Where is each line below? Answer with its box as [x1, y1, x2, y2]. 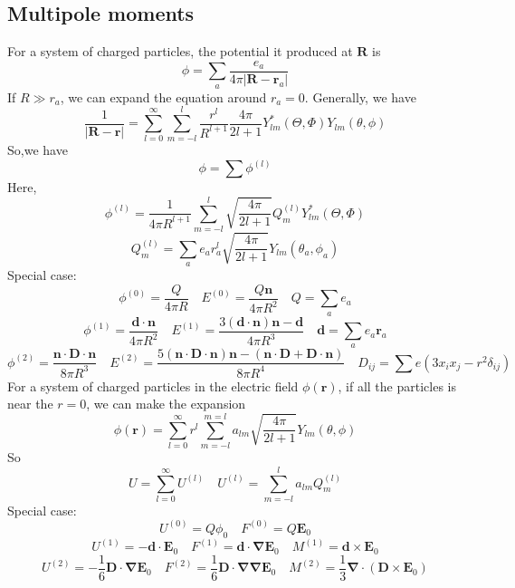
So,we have [7, 140, 68, 159]
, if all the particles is [338, 376, 456, 395]
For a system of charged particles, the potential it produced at [7, 42, 353, 61]
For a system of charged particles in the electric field [7, 376, 299, 395]
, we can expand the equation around [60, 87, 267, 106]
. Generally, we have [304, 87, 416, 106]
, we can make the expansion [86, 394, 246, 413]
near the [7, 394, 53, 413]
